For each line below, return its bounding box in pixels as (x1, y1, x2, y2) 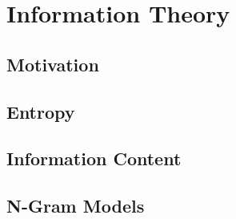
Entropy (6, 99, 75, 124)
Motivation (6, 51, 99, 76)
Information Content (6, 146, 182, 171)
